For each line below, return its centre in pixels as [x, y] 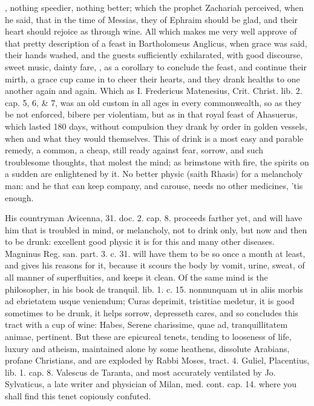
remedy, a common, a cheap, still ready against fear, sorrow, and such [134, 150]
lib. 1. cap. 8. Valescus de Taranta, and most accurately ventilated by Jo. [140, 372]
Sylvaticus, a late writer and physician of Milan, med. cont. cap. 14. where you [151, 384]
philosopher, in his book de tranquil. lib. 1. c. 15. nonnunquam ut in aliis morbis [154, 289]
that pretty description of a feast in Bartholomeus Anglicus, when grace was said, [156, 43]
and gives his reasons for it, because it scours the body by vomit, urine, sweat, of [155, 265]
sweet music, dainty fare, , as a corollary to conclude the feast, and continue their [156, 66]
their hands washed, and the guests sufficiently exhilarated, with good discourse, [154, 55]
